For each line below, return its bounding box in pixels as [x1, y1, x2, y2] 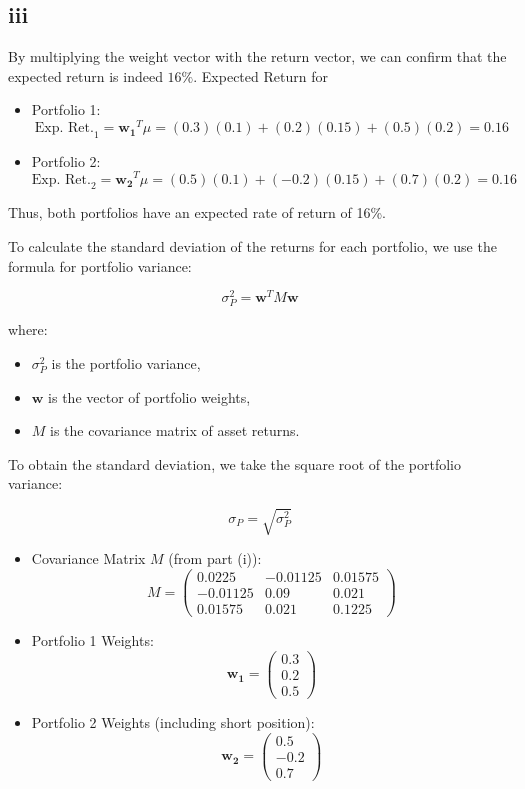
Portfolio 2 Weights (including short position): [31, 711, 315, 732]
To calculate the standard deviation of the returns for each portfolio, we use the [8, 235, 497, 256]
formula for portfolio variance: [8, 255, 192, 276]
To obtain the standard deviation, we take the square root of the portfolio [8, 453, 462, 474]
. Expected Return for [193, 65, 328, 86]
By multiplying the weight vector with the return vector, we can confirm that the [8, 46, 507, 67]
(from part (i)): [168, 548, 262, 569]
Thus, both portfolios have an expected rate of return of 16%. [8, 202, 386, 223]
